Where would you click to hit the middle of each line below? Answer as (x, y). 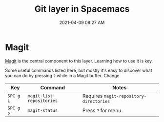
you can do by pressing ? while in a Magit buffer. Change (62, 75)
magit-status (42, 110)
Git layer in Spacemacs (82, 9)
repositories (42, 101)
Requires (92, 96)
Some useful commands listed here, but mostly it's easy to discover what (79, 70)
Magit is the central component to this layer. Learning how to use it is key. (79, 61)
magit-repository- (125, 96)
